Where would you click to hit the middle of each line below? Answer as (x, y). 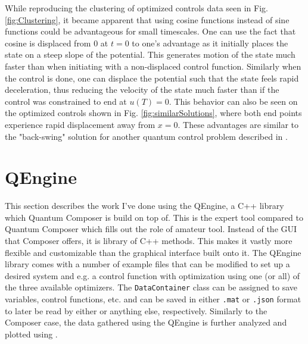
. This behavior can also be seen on (233, 101)
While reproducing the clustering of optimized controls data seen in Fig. (136, 8)
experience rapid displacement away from (80, 124)
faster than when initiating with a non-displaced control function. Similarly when (153, 66)
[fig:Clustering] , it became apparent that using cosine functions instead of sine (147, 19)
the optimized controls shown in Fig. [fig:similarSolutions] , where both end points (153, 113)
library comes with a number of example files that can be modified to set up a (147, 264)
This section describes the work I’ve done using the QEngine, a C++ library (144, 206)
